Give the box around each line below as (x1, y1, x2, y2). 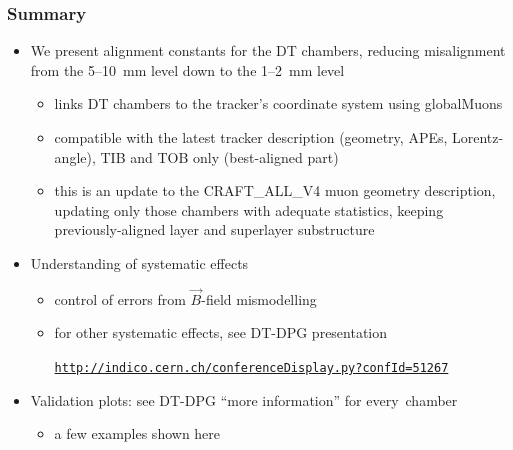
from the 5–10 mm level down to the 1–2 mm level (30, 59, 345, 80)
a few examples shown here (54, 423, 221, 444)
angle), (54, 146, 96, 167)
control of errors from (54, 288, 186, 309)
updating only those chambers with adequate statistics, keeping (54, 199, 444, 220)
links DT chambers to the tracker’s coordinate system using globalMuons (54, 93, 503, 114)
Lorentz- (452, 127, 504, 147)
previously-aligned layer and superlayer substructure (54, 219, 375, 240)
